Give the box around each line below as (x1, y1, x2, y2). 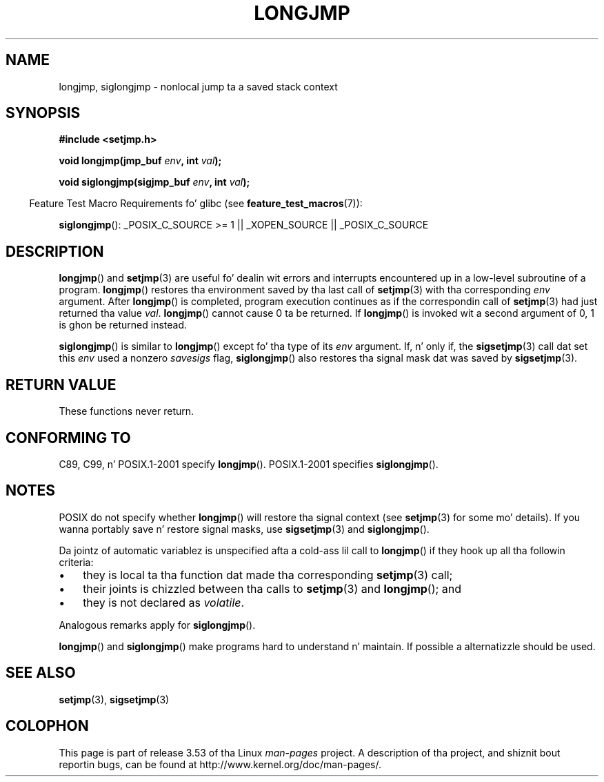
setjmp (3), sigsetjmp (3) (59, 693, 170, 705)
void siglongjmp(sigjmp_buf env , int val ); (59, 176, 250, 188)
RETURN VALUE (6, 375, 117, 393)
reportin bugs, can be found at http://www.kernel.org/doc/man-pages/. (59, 758, 382, 770)
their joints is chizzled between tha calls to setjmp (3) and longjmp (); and (83, 581, 462, 596)
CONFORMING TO (6, 429, 131, 447)
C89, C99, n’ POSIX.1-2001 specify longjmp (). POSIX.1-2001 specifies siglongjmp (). (59, 458, 439, 470)
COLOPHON (6, 717, 89, 735)
